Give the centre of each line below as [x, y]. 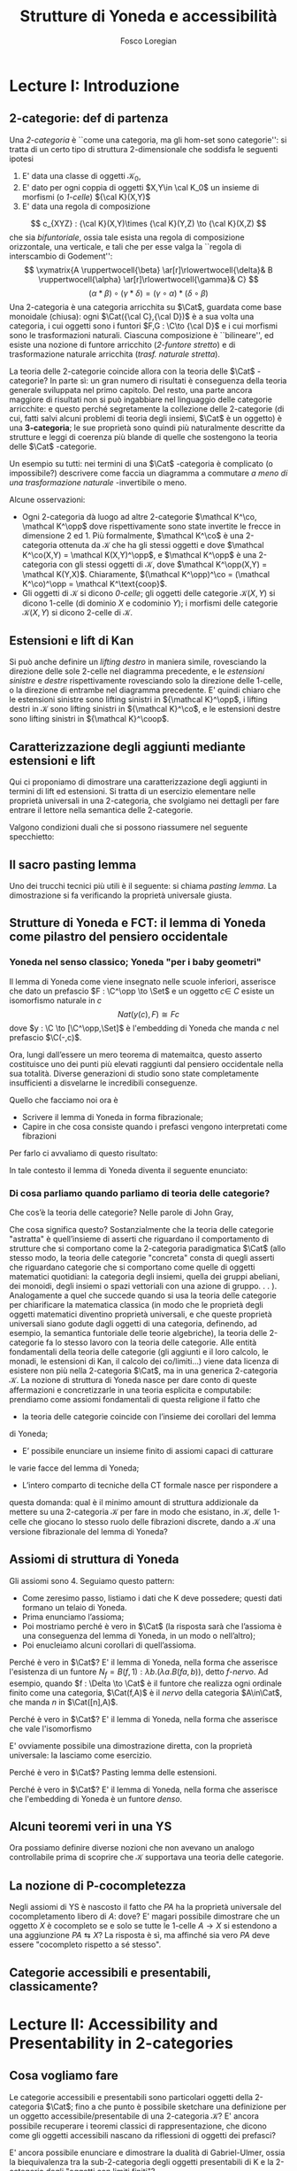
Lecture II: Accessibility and [114, 2024]
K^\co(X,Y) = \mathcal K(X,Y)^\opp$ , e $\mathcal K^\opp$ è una [139, 554]
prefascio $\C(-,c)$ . [46, 1037]
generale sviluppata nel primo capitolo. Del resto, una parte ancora [131, 390]
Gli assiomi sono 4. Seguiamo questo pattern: [92, 1580]
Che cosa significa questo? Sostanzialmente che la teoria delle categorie [141, 1229]
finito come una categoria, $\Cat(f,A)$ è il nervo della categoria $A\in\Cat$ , [146, 1692]
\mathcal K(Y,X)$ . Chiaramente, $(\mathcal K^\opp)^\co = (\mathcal [146, 574]
